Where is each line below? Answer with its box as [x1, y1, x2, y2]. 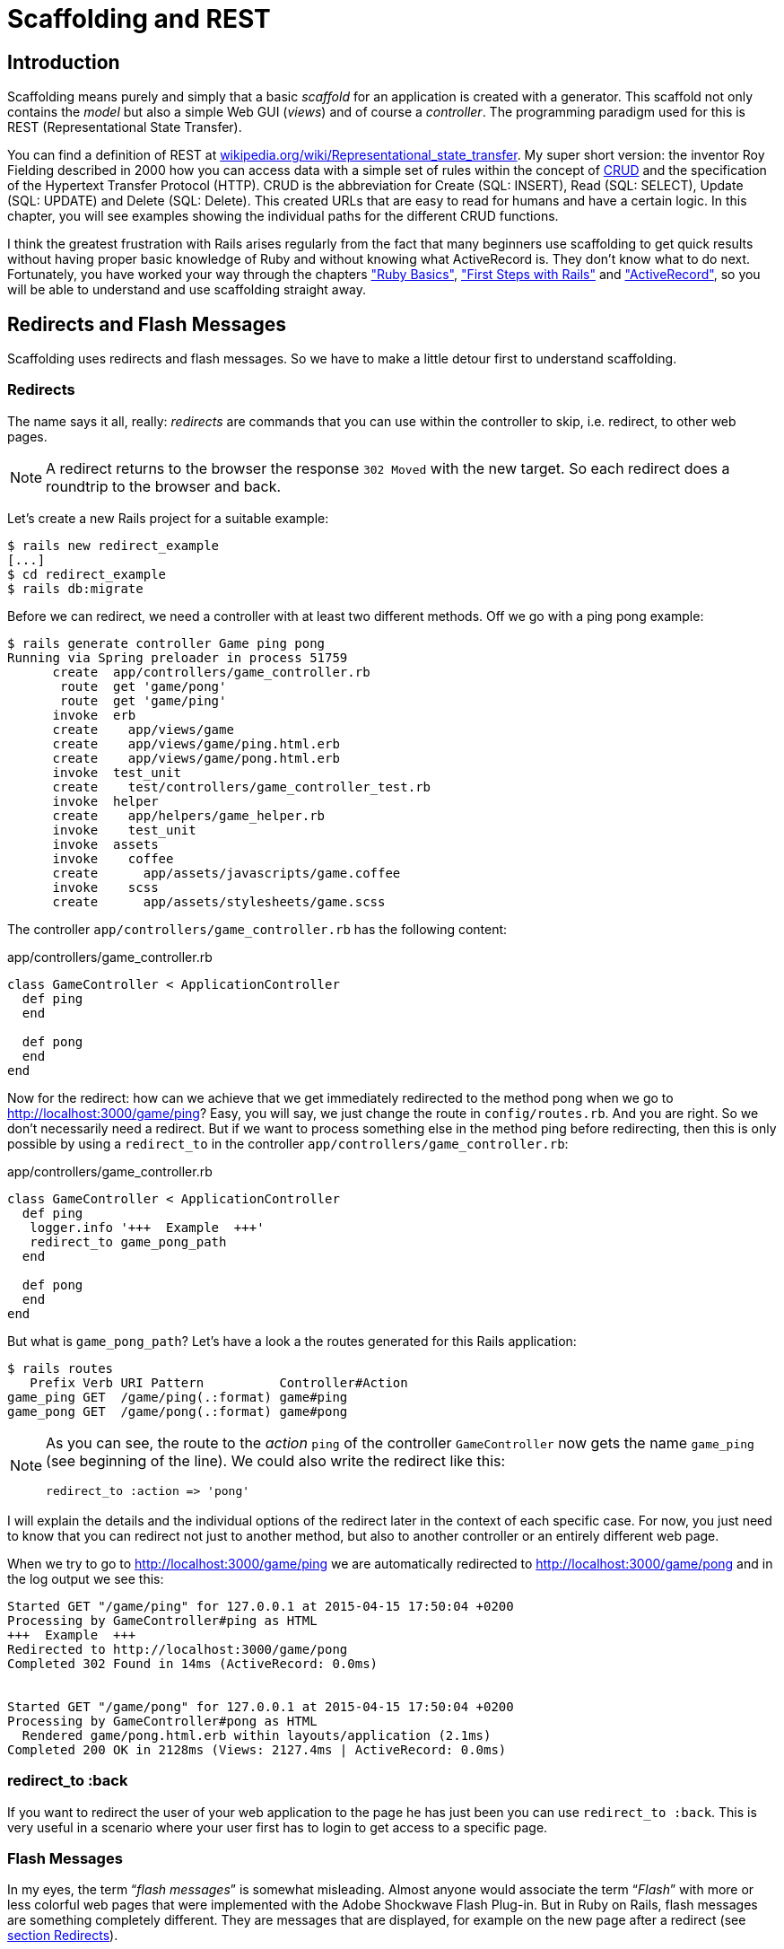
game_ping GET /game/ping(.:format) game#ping [7, 1389, 348, 1404]
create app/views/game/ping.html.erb [52, 736, 340, 751]
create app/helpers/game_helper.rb [52, 808, 326, 823]
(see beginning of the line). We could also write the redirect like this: [46, 1451, 506, 1470]
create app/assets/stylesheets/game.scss [52, 894, 386, 909]
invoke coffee [52, 851, 174, 866]
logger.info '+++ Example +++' [30, 1219, 265, 1235]
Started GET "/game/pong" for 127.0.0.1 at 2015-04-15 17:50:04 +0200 [7, 1699, 514, 1714]
